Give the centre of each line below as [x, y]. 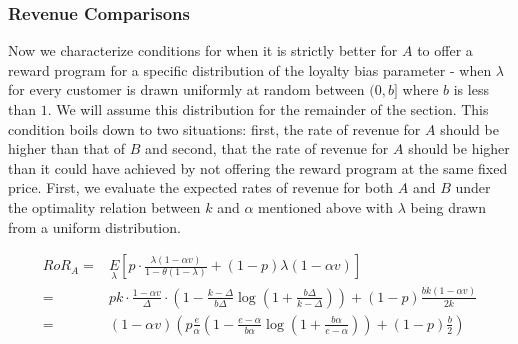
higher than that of [67, 148]
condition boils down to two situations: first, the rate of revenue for [214, 128]
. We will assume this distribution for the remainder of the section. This [268, 109]
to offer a [445, 50]
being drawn [448, 206]
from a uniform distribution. [94, 226]
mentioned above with [325, 206]
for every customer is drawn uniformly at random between [186, 89]
